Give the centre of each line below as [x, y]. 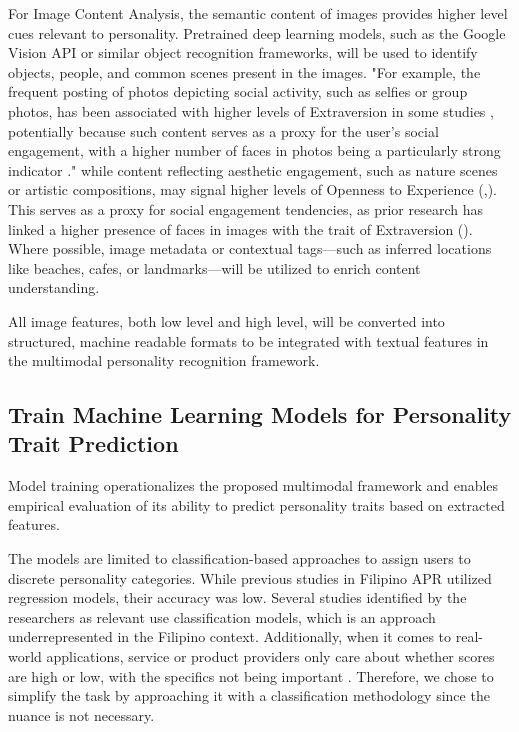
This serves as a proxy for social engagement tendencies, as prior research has [245, 208]
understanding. [54, 287]
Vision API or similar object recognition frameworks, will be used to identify [243, 52]
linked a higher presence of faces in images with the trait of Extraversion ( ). [240, 228]
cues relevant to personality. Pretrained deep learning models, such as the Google [257, 32]
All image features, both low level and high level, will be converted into [226, 320]
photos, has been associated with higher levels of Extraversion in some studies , [251, 110]
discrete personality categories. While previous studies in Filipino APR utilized [250, 577]
